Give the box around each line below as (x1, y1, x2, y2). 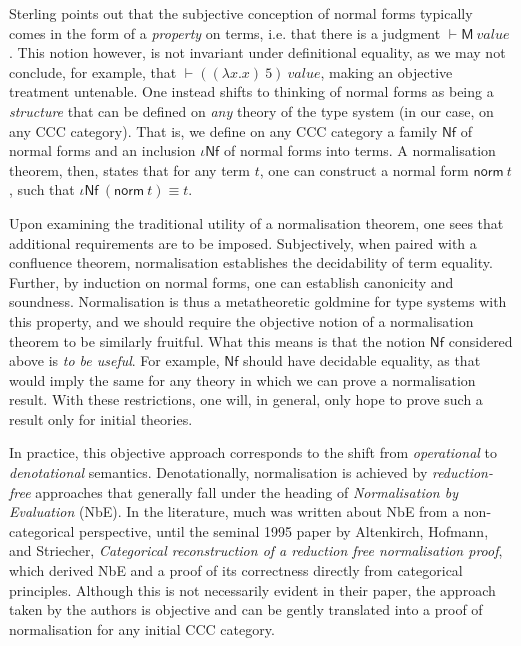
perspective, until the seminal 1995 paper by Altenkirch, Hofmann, (79, 520, 489, 541)
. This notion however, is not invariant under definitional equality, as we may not (9, 42, 506, 63)
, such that (9, 179, 75, 200)
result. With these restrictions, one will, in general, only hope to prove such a (9, 389, 483, 410)
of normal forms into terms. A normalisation (224, 140, 496, 161)
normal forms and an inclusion (9, 140, 196, 161)
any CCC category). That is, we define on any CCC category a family (9, 120, 438, 141)
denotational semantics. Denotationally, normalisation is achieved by (9, 462, 428, 483)
